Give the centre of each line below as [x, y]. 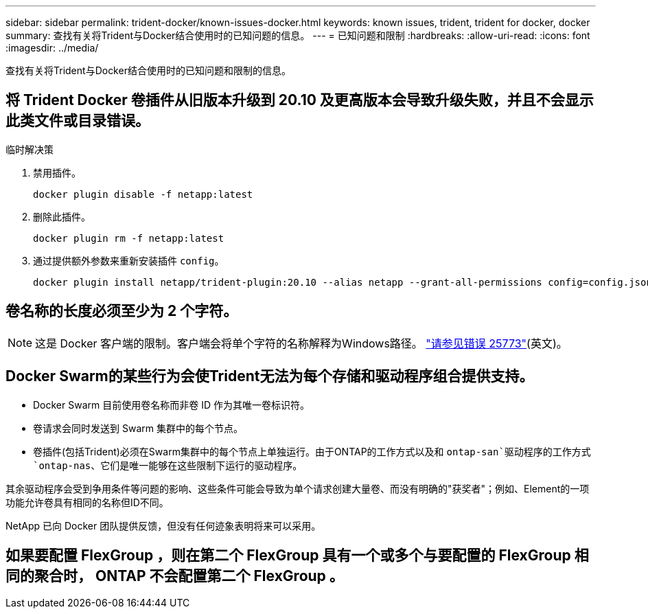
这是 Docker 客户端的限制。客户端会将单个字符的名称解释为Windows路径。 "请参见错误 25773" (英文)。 [301, 343]
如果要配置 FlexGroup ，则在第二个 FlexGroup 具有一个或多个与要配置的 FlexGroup [288, 555]
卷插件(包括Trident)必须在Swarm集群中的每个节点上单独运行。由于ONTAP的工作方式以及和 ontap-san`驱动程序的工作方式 [312, 451]
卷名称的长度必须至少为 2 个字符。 [122, 311]
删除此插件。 [62, 216]
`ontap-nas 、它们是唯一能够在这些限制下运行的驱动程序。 [168, 465]
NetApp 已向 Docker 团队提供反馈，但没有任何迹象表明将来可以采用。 [163, 525]
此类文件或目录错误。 [78, 121]
